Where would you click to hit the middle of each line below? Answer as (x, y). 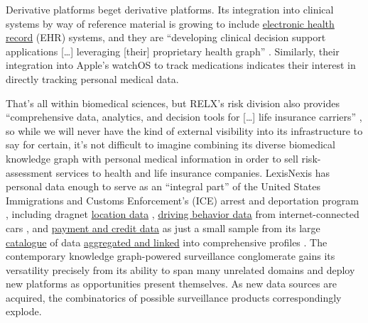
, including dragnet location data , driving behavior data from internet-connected (183, 214)
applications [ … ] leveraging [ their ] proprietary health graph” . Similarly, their (173, 51)
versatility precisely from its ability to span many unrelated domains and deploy (180, 269)
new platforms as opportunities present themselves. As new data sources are (171, 284)
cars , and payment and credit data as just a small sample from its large (163, 228)
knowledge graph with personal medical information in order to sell (152, 158)
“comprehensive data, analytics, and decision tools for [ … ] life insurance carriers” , (184, 117)
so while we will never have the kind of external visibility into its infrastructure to (184, 130)
